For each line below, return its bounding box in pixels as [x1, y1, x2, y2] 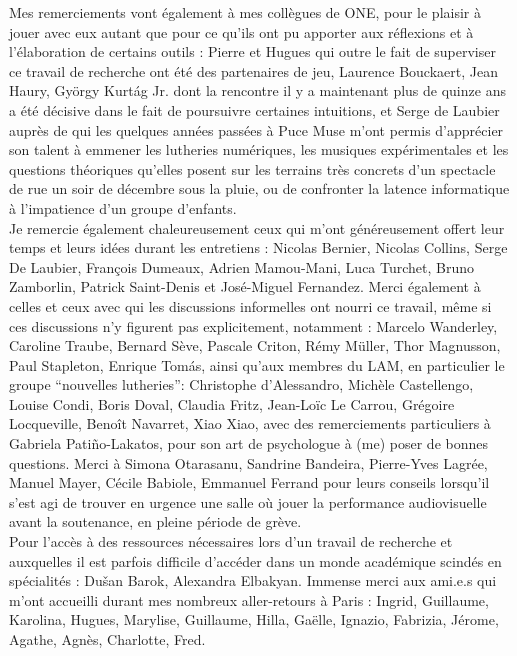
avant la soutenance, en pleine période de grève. [9, 511, 302, 532]
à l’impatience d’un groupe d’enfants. [9, 197, 237, 218]
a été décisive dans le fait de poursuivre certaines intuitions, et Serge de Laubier [9, 99, 500, 120]
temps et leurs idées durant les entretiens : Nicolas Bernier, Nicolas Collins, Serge [9, 237, 508, 258]
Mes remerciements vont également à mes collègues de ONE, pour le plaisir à [9, 2, 481, 22]
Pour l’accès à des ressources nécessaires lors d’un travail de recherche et [9, 531, 453, 552]
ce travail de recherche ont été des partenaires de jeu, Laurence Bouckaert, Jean [9, 60, 498, 81]
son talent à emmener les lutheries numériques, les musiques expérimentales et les [9, 139, 509, 160]
